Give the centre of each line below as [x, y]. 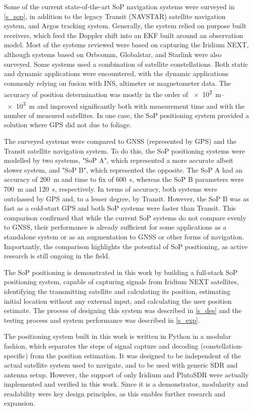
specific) [16, 355]
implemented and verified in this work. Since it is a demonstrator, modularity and [126, 384]
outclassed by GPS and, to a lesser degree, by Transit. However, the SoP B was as [126, 198]
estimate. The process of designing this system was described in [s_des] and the [123, 310]
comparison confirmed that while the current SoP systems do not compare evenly [125, 217]
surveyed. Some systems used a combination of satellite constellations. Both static [126, 64]
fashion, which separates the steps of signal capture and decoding [101, 345]
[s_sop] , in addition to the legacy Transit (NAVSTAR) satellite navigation [115, 16]
